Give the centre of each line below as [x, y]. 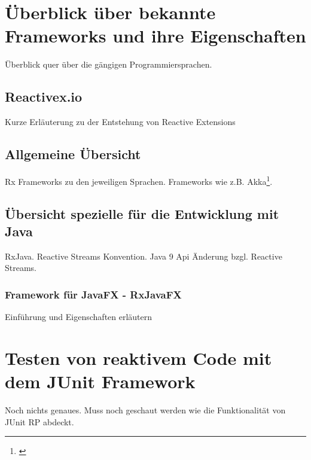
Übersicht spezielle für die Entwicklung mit [142, 213]
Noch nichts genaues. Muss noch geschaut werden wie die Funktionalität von [145, 410]
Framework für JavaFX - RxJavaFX [93, 294]
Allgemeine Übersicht [73, 154]
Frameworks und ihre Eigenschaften [155, 36]
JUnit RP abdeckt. [39, 421]
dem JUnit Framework [100, 381]
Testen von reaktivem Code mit [138, 357]
